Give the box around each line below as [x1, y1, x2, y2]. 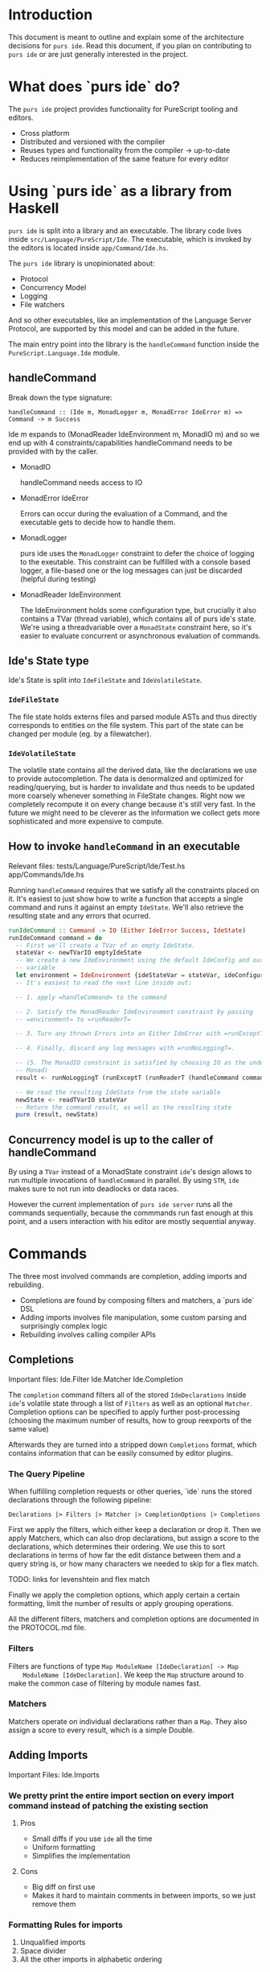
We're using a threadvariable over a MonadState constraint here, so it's [19, 622, 252, 632]
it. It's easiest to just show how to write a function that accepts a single [8, 894, 243, 903]
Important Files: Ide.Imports [8, 1769, 100, 1779]
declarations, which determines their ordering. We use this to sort [8, 1542, 226, 1551]
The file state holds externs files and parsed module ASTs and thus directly [8, 712, 257, 721]
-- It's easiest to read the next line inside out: [15, 979, 193, 987]
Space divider [19, 1946, 67, 1956]
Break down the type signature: [8, 392, 112, 402]
